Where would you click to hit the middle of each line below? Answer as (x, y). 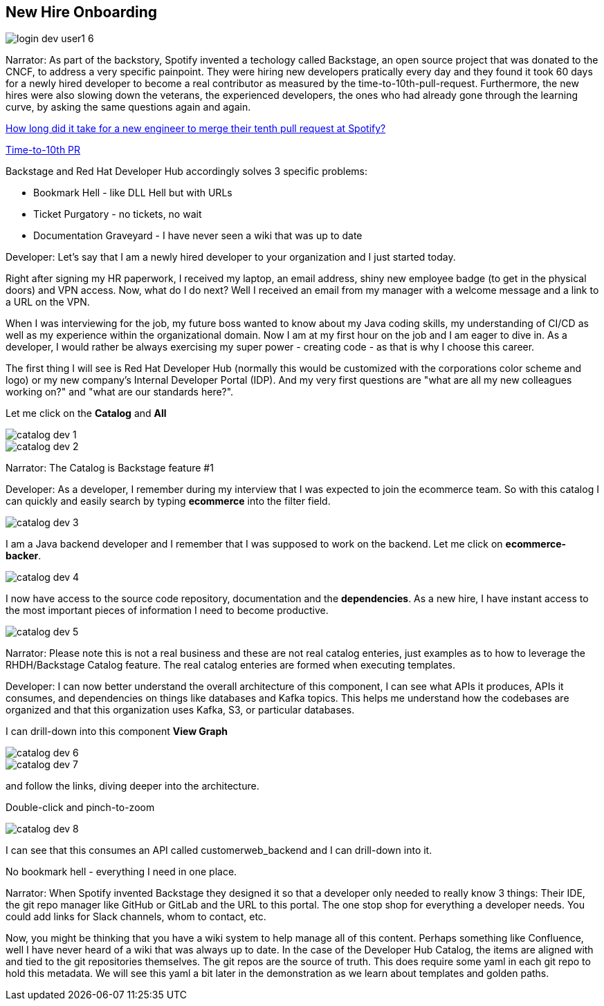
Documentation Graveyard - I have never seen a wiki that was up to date (198, 236)
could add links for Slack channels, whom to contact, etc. (136, 917)
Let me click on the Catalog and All (86, 413)
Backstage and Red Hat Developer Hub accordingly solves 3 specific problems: (186, 171)
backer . (24, 556)
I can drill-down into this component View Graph (117, 732)
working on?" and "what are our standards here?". (120, 392)
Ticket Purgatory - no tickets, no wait (118, 214)
